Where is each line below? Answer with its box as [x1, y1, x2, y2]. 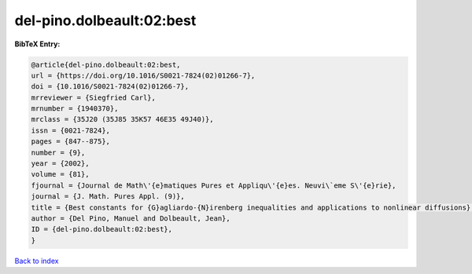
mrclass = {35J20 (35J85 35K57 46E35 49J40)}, [31, 115, 214, 124]
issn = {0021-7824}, [31, 126, 110, 135]
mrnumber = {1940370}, [31, 104, 119, 113]
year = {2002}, [31, 159, 90, 168]
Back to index [14, 256, 59, 265]
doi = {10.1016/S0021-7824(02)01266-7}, [31, 82, 189, 91]
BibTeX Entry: [14, 39, 61, 49]
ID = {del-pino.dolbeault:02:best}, [31, 225, 173, 234]
